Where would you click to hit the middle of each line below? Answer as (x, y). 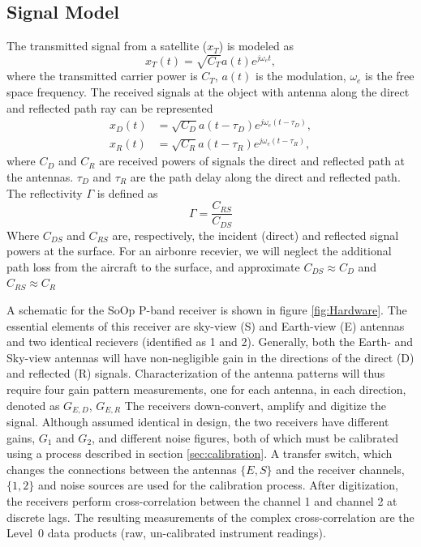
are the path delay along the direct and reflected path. (265, 176)
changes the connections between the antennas (122, 469)
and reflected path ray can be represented (110, 107)
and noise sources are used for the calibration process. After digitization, (218, 485)
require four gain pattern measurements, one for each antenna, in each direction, (206, 389)
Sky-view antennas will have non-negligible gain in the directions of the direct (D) (210, 357)
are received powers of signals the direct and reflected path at (252, 161)
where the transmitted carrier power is (102, 76)
